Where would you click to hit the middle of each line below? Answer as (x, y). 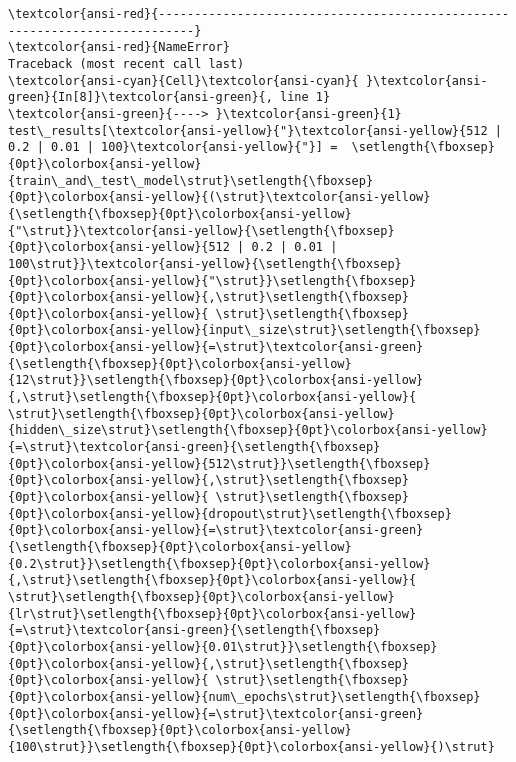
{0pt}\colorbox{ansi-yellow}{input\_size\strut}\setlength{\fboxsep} (244, 330)
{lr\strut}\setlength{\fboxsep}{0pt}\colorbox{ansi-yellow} (212, 613)
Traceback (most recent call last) (126, 63)
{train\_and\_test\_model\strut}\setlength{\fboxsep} (191, 180)
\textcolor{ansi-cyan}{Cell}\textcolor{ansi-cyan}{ (183, 80)
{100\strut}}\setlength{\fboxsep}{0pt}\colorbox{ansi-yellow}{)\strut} (251, 746)
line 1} (305, 97)
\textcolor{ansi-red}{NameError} (119, 47)
